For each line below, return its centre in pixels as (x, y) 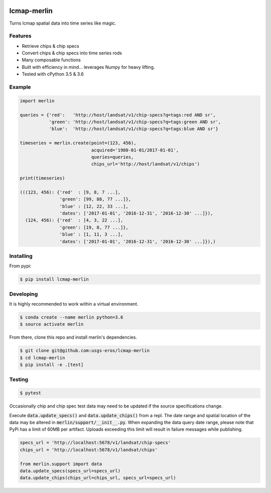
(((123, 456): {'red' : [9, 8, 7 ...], (70, 192)
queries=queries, (112, 157)
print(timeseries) (42, 178)
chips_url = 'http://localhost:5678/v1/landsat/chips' (89, 450)
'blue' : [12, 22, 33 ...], (94, 206)
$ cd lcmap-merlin (42, 358)
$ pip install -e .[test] (52, 365)
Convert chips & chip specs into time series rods (72, 53)
